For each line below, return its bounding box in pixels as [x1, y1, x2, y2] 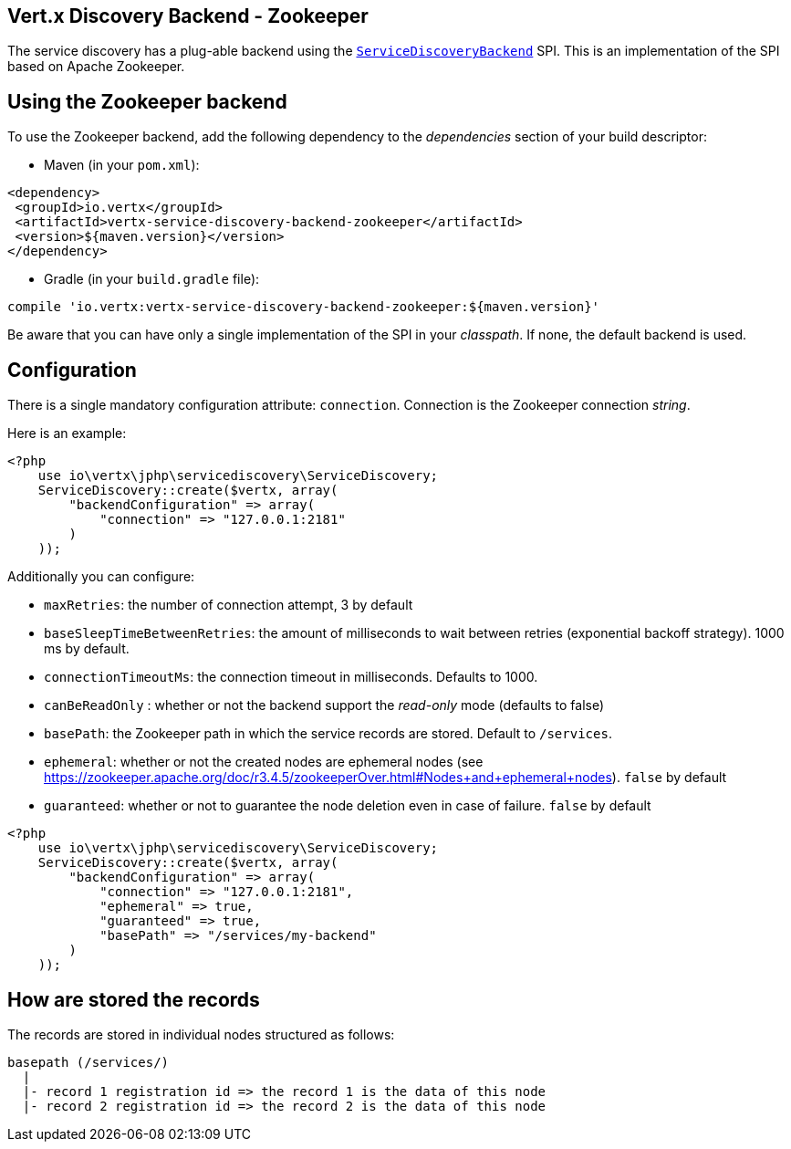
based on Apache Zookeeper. [7, 58, 185, 75]
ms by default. [44, 641, 130, 657]
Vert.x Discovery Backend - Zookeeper [7, 5, 369, 27]
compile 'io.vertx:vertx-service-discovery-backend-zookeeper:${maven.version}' [7, 299, 600, 315]
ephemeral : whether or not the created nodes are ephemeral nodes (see [44, 754, 484, 770]
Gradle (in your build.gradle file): [44, 271, 260, 287]
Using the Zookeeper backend [7, 89, 287, 113]
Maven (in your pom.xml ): [44, 157, 200, 173]
